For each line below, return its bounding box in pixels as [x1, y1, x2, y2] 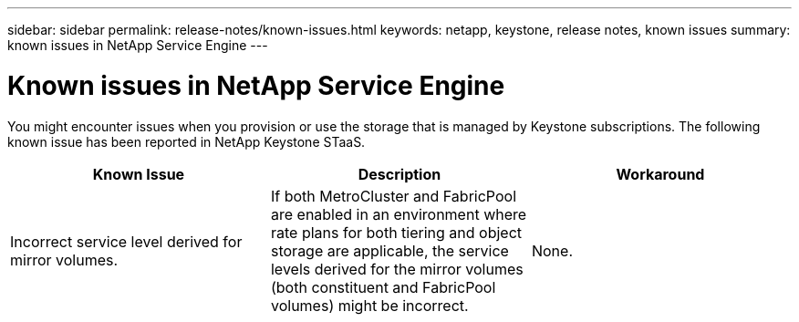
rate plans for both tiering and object [270, 223, 523, 242]
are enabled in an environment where [270, 204, 527, 223]
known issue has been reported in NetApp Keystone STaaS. [7, 133, 366, 150]
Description [358, 164, 441, 183]
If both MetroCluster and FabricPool [270, 186, 517, 205]
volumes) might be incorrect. [270, 296, 469, 315]
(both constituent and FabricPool [270, 277, 496, 296]
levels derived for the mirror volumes [270, 259, 524, 278]
